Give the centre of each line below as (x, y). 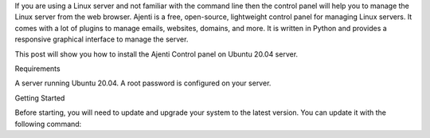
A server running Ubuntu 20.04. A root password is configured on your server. (143, 83)
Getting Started (40, 98)
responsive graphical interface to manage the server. (102, 39)
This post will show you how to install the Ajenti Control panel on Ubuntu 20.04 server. (156, 54)
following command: (48, 124)
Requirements (37, 69)
